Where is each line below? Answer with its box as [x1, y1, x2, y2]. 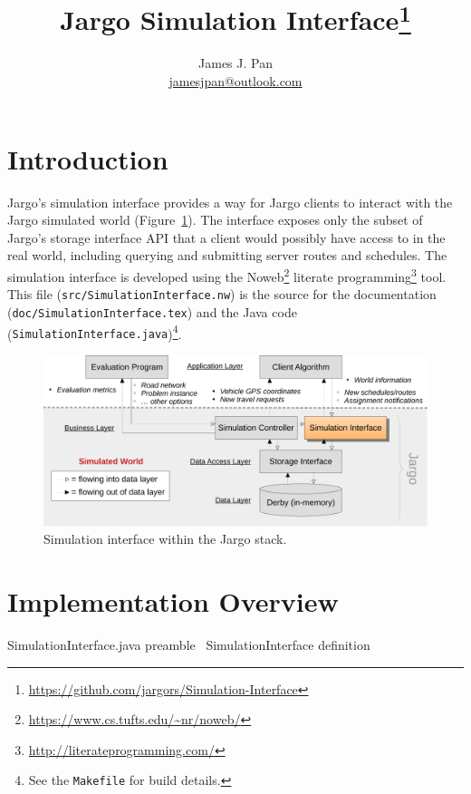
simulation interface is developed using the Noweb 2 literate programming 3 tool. [7, 264, 447, 286]
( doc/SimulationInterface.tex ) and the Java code [7, 302, 297, 321]
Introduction [7, 140, 168, 177]
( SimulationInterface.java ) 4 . [7, 321, 182, 343]
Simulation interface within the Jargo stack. [43, 529, 287, 548]
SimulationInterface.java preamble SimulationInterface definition [7, 634, 370, 654]
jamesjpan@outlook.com [168, 72, 303, 91]
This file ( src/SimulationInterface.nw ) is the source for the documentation [7, 285, 437, 304]
